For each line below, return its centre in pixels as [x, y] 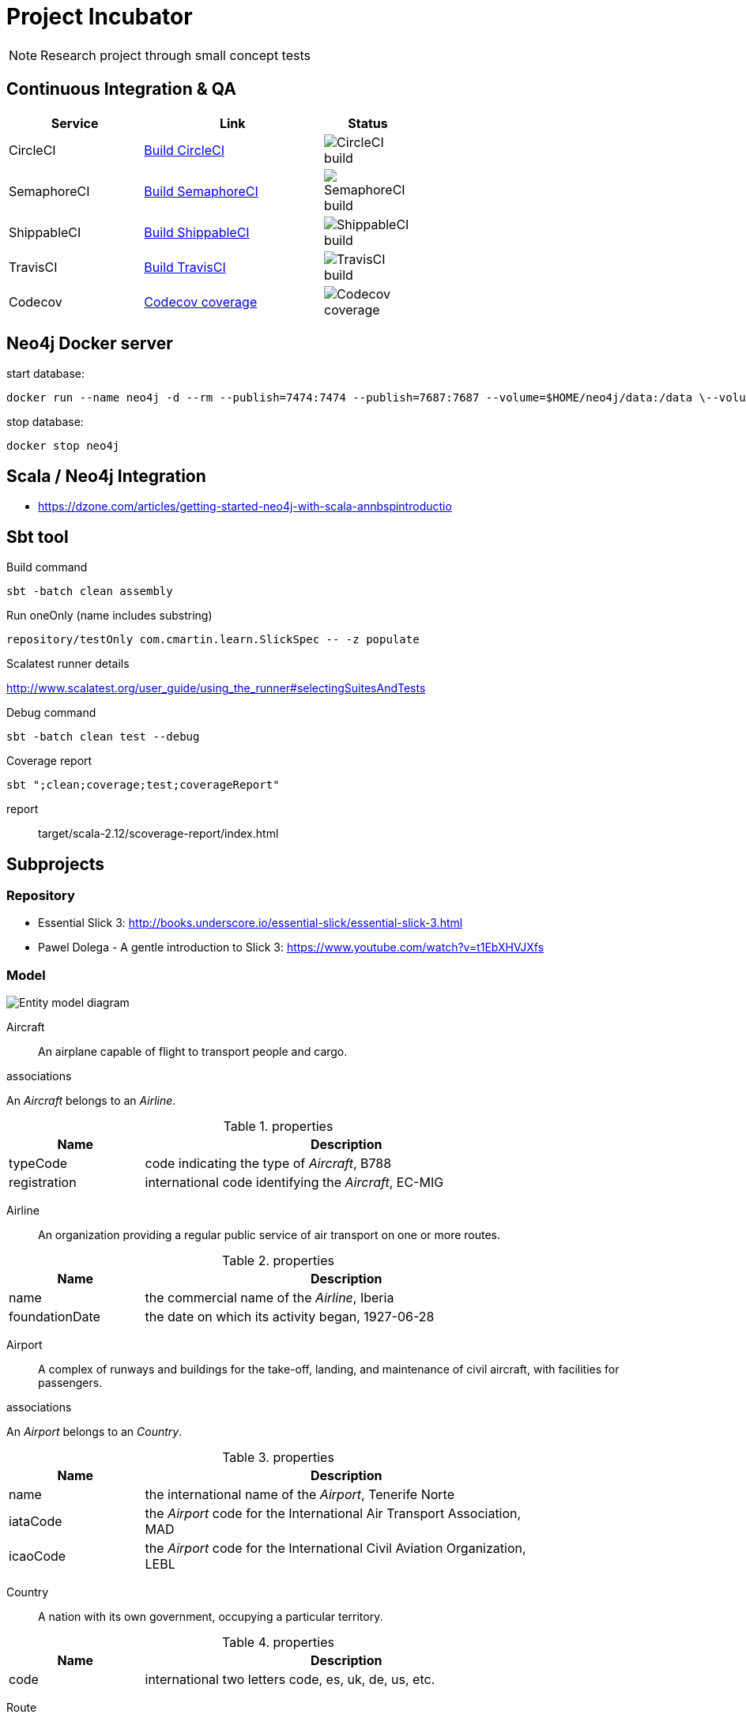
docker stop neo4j [63, 446]
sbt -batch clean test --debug [103, 737]
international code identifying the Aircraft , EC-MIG [294, 1183]
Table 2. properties [278, 1261]
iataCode [36, 1522]
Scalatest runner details [68, 664]
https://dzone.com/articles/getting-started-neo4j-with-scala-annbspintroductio [245, 507]
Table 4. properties [278, 1643]
